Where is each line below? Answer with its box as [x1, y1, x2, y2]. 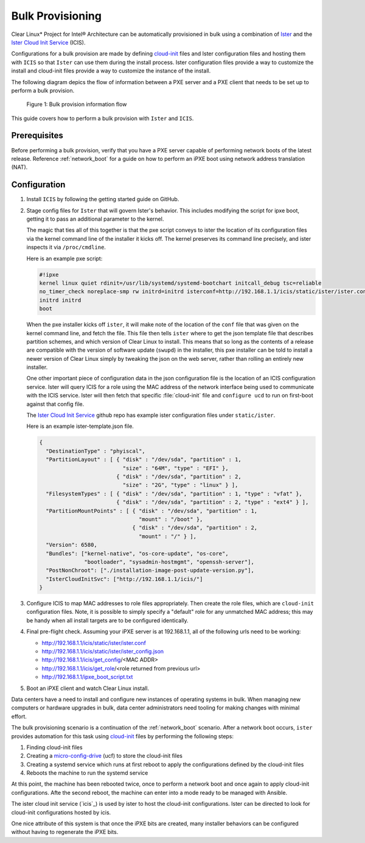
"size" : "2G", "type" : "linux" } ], [122, 482, 238, 489]
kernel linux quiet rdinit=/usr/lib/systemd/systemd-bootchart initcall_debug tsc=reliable [39, 279, 322, 286]
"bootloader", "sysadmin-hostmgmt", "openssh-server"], [84, 558, 255, 565]
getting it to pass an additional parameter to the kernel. [26, 215, 164, 222]
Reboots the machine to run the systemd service [26, 769, 148, 777]
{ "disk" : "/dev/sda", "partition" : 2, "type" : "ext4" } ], [116, 499, 309, 506]
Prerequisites [11, 130, 63, 141]
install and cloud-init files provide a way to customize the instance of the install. [11, 67, 211, 74]
